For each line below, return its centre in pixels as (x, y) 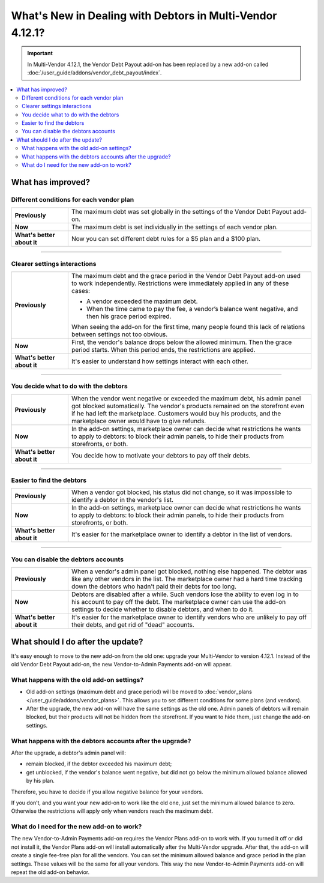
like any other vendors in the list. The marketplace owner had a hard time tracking (187, 579)
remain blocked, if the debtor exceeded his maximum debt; (99, 764)
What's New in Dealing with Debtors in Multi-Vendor (144, 16)
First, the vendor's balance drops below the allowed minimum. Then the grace (181, 342)
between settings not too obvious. (119, 334)
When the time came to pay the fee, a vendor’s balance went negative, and (192, 309)
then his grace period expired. (129, 316)
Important (40, 53)
